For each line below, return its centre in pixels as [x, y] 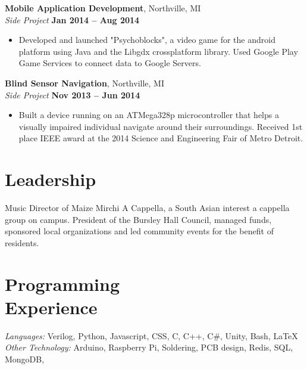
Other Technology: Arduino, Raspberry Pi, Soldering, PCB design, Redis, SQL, [149, 347]
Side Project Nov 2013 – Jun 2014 [73, 94]
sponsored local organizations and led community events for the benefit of [139, 231]
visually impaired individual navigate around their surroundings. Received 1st [161, 126]
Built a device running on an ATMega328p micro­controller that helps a [149, 115]
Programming [62, 283]
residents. [22, 242]
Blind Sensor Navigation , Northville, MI [84, 83]
